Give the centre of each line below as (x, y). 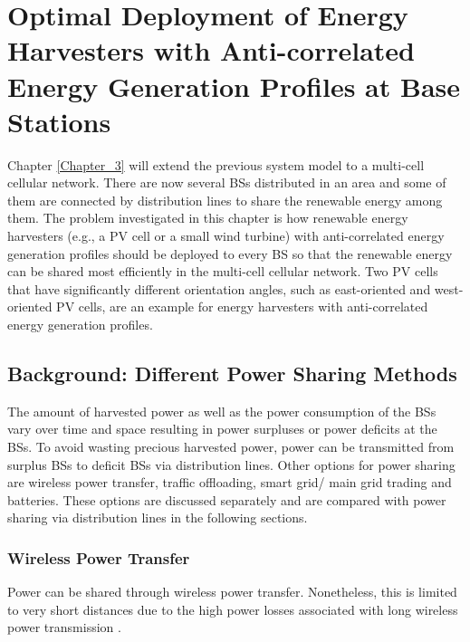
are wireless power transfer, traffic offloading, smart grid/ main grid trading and (230, 482)
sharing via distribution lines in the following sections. (158, 517)
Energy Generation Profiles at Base (234, 86)
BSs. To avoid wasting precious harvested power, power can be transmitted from (231, 447)
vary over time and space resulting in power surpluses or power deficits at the (222, 429)
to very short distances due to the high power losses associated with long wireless (233, 609)
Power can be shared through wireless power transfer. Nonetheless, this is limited (232, 592)
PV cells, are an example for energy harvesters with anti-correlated (242, 307)
